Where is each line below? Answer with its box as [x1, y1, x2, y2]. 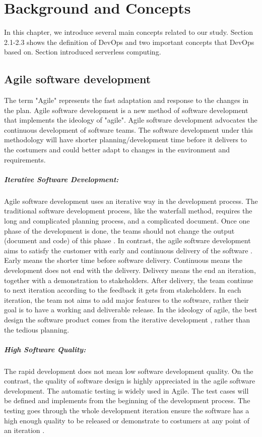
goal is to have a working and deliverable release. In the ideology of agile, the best [4, 304, 257, 315]
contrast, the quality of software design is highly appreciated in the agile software [4, 375, 255, 386]
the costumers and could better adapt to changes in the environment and [4, 144, 230, 155]
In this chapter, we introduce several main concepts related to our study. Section [4, 27, 253, 37]
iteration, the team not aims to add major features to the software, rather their [4, 294, 249, 305]
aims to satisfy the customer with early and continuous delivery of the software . [4, 245, 252, 255]
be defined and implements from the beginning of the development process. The [4, 395, 250, 406]
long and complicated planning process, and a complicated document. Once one [4, 215, 250, 226]
